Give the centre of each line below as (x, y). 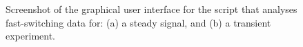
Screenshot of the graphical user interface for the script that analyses (151, 9)
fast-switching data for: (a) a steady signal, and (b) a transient (138, 22)
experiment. (30, 36)
